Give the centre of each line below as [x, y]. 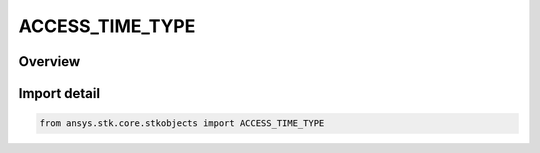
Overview [49, 61]
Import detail [59, 93]
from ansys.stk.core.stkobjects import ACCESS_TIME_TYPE [182, 123]
